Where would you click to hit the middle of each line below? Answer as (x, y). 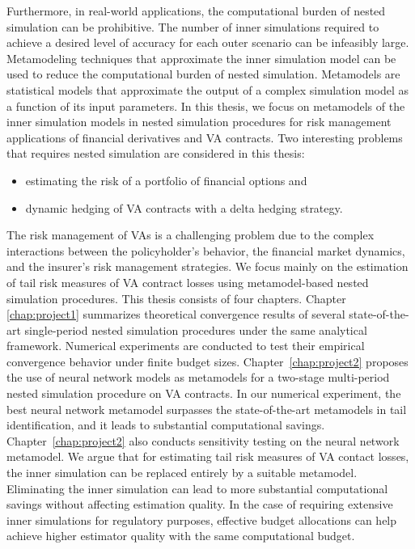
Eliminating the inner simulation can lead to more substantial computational (197, 488)
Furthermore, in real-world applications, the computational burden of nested (196, 11)
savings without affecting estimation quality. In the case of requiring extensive (200, 504)
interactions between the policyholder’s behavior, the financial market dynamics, (206, 250)
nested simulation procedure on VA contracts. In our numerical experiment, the (204, 393)
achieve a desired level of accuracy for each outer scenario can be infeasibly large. (208, 42)
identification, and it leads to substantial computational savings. (166, 425)
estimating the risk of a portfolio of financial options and (166, 180)
